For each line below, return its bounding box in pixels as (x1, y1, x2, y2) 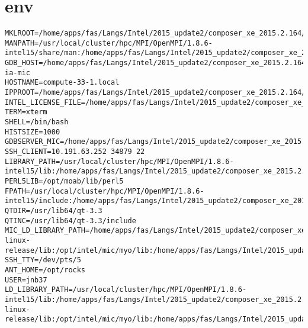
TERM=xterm (5, 108, 47, 117)
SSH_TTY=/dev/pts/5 (5, 256, 81, 265)
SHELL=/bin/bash (5, 118, 69, 127)
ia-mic (5, 68, 30, 77)
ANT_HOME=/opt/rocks (5, 265, 86, 274)
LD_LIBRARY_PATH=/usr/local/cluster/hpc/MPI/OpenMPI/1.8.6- (5, 285, 247, 294)
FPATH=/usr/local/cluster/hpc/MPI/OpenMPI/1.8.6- (5, 186, 204, 195)
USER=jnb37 (5, 275, 47, 284)
